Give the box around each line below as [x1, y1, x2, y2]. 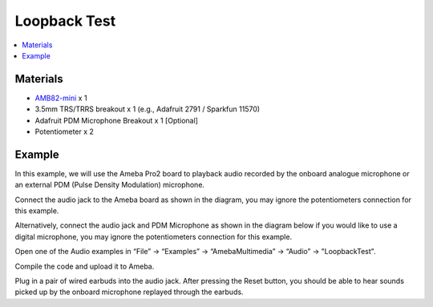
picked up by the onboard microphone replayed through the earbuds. [14, 287, 244, 297]
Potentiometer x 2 [34, 127, 94, 136]
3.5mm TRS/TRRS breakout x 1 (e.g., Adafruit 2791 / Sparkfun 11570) [34, 104, 261, 114]
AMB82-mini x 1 [34, 93, 87, 103]
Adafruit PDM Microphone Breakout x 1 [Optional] [34, 115, 198, 125]
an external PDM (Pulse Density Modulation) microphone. [14, 180, 204, 190]
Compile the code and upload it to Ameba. [14, 261, 155, 271]
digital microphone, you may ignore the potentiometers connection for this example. [14, 232, 293, 241]
